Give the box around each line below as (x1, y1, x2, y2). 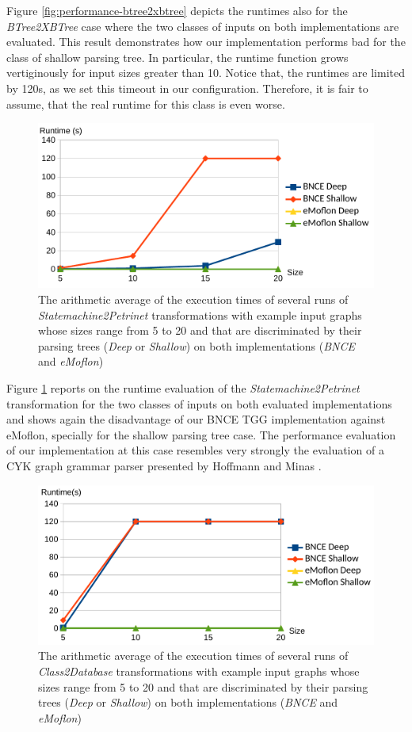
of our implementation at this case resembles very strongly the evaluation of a (6, 442, 384, 458)
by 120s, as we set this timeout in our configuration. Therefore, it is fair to (6, 79, 368, 96)
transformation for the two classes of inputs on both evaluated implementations (6, 395, 392, 412)
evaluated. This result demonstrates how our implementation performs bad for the (6, 33, 406, 50)
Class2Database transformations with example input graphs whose (38, 662, 360, 679)
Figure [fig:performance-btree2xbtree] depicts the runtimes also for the (6, 2, 348, 18)
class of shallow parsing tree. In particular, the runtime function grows (6, 48, 349, 65)
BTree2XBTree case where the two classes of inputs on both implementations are (6, 17, 399, 34)
